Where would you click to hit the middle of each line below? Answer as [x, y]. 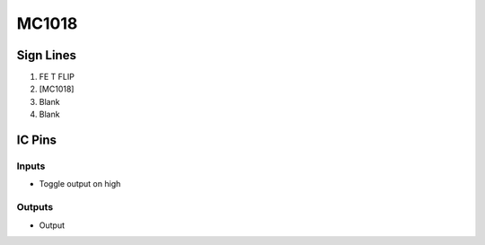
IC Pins [37, 140]
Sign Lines [46, 55]
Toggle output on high [80, 184]
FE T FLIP [57, 77]
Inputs [31, 166]
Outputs [35, 207]
